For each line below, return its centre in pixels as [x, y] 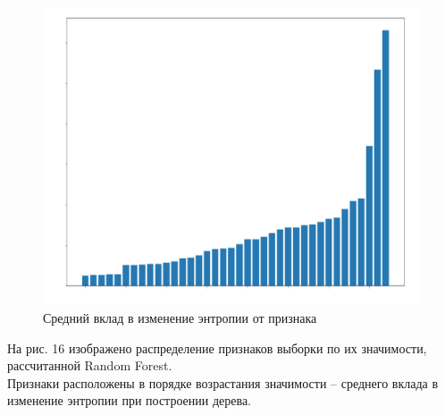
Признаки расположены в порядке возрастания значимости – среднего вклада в [223, 382]
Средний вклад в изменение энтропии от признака [180, 317]
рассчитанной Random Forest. [90, 365]
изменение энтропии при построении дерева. [129, 400]
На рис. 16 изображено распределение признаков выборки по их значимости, [217, 347]
